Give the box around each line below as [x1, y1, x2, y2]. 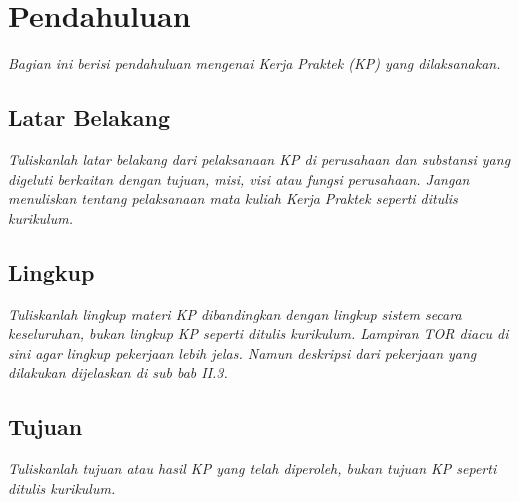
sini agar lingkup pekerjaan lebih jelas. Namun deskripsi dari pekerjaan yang [8, 342, 477, 363]
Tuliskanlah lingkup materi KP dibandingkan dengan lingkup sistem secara [8, 303, 462, 324]
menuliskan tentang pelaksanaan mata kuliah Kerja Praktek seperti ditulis [8, 188, 458, 209]
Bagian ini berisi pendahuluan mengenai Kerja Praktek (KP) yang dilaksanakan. [8, 53, 501, 74]
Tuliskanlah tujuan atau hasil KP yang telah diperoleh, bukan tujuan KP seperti [8, 458, 497, 479]
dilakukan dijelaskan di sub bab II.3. [8, 362, 228, 383]
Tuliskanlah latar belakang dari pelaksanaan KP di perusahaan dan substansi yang [8, 148, 511, 169]
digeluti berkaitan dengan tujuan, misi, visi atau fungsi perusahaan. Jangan [8, 168, 470, 189]
